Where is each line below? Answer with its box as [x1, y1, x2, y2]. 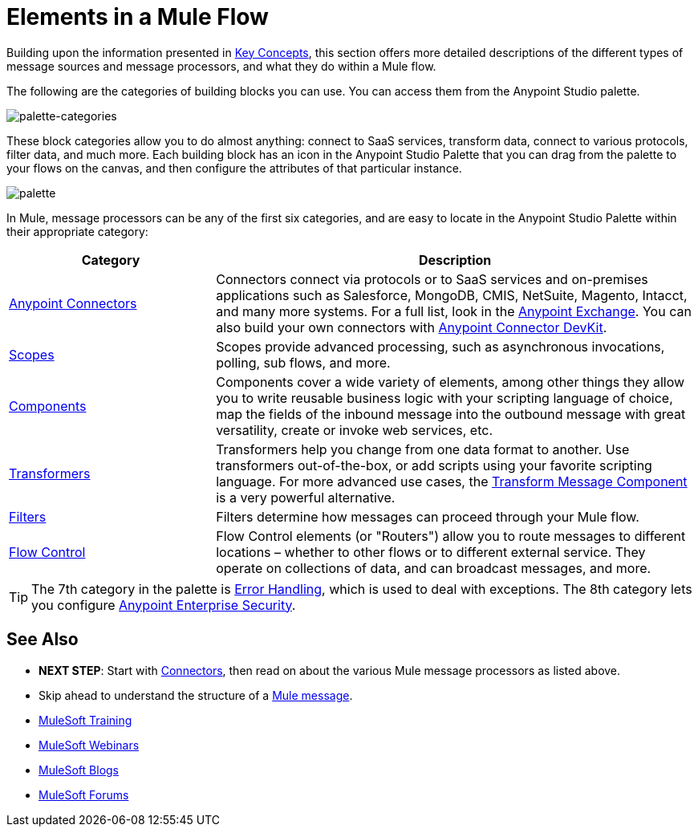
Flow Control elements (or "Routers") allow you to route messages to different [216, 527, 686, 544]
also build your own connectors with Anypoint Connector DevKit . [216, 319, 607, 335]
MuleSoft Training [39, 713, 132, 727]
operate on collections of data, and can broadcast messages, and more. [216, 559, 651, 576]
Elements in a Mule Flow [6, 3, 269, 30]
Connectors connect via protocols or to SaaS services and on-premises [216, 270, 648, 287]
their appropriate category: [6, 224, 148, 238]
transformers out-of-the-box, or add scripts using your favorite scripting [216, 457, 652, 473]
